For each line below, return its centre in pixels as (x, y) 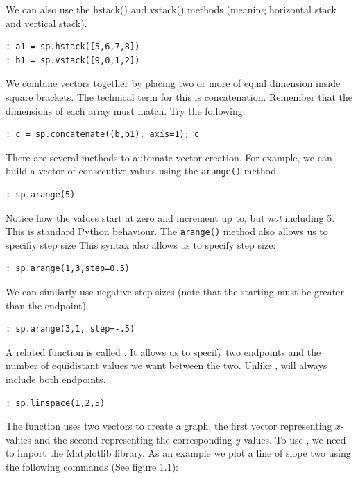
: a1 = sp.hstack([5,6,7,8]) (73, 47)
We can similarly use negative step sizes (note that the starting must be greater (175, 292)
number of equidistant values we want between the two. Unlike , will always (167, 365)
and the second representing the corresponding (133, 439)
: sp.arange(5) (41, 195)
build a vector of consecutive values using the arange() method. (142, 171)
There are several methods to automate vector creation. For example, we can (169, 157)
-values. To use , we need (293, 439)
